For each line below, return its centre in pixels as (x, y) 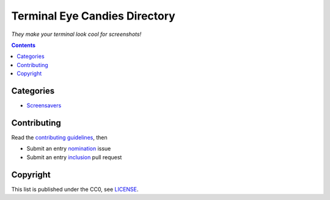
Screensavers (44, 105)
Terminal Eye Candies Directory (93, 16)
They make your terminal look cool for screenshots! (76, 34)
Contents (24, 45)
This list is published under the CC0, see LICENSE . (75, 189)
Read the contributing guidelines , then (59, 137)
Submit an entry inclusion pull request (74, 157)
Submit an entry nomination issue (69, 149)
